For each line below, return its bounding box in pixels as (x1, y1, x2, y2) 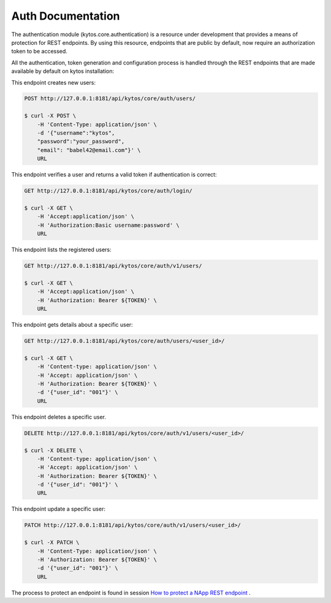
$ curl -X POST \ (24, 112, 77, 119)
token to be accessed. (11, 48, 67, 55)
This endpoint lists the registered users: (11, 246, 112, 254)
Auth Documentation (11, 9, 120, 23)
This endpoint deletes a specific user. (11, 413, 107, 420)
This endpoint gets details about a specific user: (11, 321, 133, 328)
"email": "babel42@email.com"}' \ (37, 146, 141, 153)
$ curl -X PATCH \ (24, 539, 80, 546)
